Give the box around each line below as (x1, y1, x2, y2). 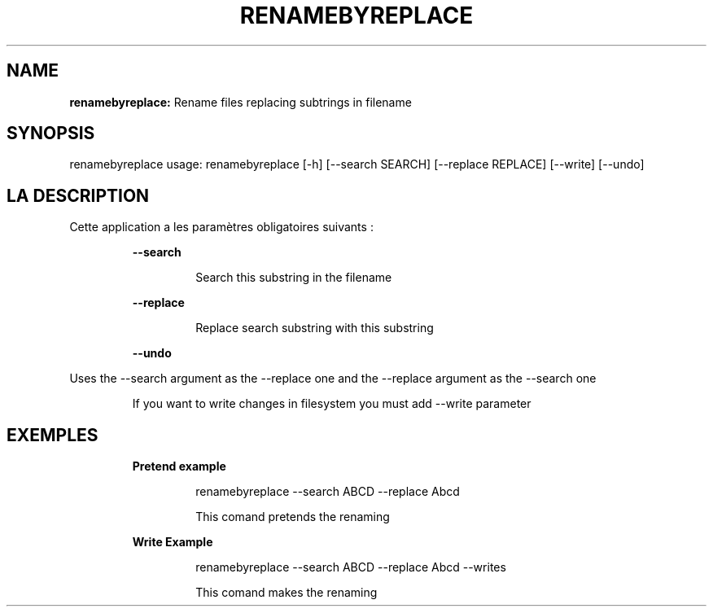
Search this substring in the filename (195, 270, 392, 285)
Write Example (132, 535, 213, 550)
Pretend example (132, 459, 226, 474)
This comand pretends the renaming (195, 510, 390, 524)
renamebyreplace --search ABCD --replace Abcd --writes (195, 560, 506, 575)
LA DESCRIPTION (7, 185, 150, 206)
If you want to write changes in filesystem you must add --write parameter (132, 396, 531, 411)
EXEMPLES (7, 424, 98, 445)
